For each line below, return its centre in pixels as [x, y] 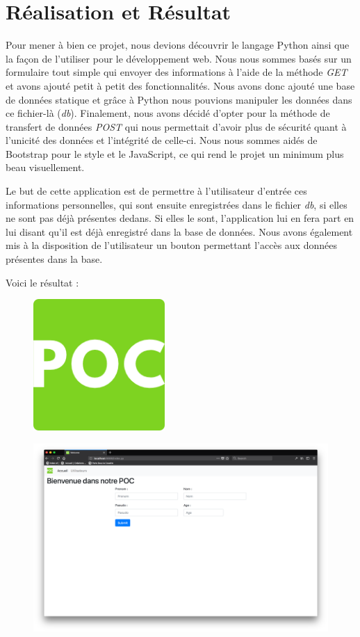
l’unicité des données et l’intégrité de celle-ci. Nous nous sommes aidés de [162, 140]
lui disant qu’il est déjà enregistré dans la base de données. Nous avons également [179, 231]
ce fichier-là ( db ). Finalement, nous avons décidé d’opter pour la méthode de [168, 113]
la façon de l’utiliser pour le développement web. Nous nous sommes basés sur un [179, 58]
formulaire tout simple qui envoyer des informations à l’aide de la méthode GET [177, 72]
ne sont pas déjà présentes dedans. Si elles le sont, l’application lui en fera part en [180, 218]
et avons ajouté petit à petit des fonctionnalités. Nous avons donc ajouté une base [180, 85]
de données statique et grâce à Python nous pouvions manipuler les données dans [179, 99]
